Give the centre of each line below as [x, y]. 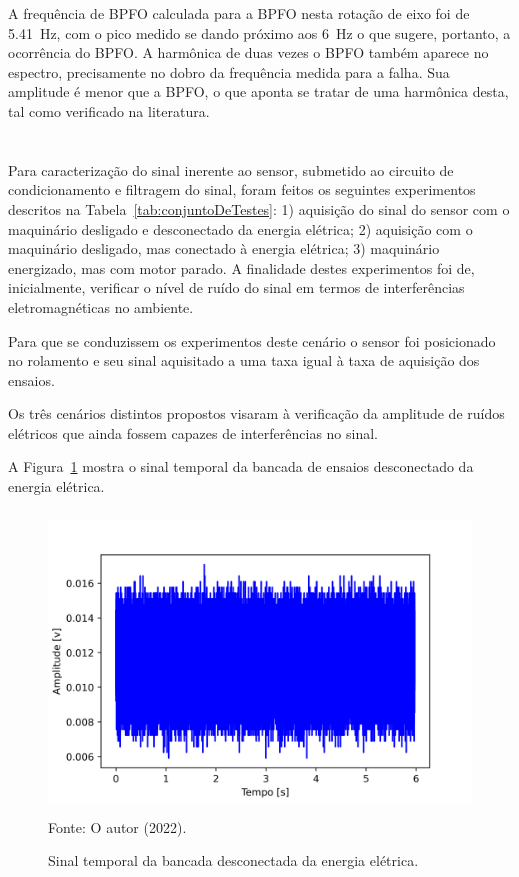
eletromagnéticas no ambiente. [101, 306]
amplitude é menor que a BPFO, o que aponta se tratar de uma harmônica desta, [258, 91]
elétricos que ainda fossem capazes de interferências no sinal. [193, 432]
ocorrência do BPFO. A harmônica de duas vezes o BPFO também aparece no [248, 52]
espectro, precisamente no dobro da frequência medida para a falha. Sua [229, 71]
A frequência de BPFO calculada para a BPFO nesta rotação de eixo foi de [239, 13]
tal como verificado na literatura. [109, 110]
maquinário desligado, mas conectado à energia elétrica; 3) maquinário [224, 248]
